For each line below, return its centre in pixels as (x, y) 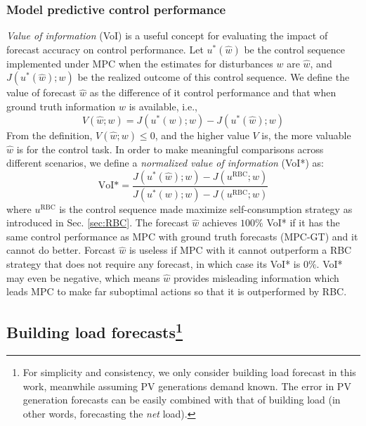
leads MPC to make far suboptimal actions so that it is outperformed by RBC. (177, 291)
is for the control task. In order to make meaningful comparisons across (170, 149)
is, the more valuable (306, 135)
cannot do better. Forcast (61, 250)
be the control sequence (294, 49)
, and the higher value (202, 135)
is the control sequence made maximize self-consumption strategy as (206, 208)
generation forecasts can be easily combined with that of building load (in (182, 400)
